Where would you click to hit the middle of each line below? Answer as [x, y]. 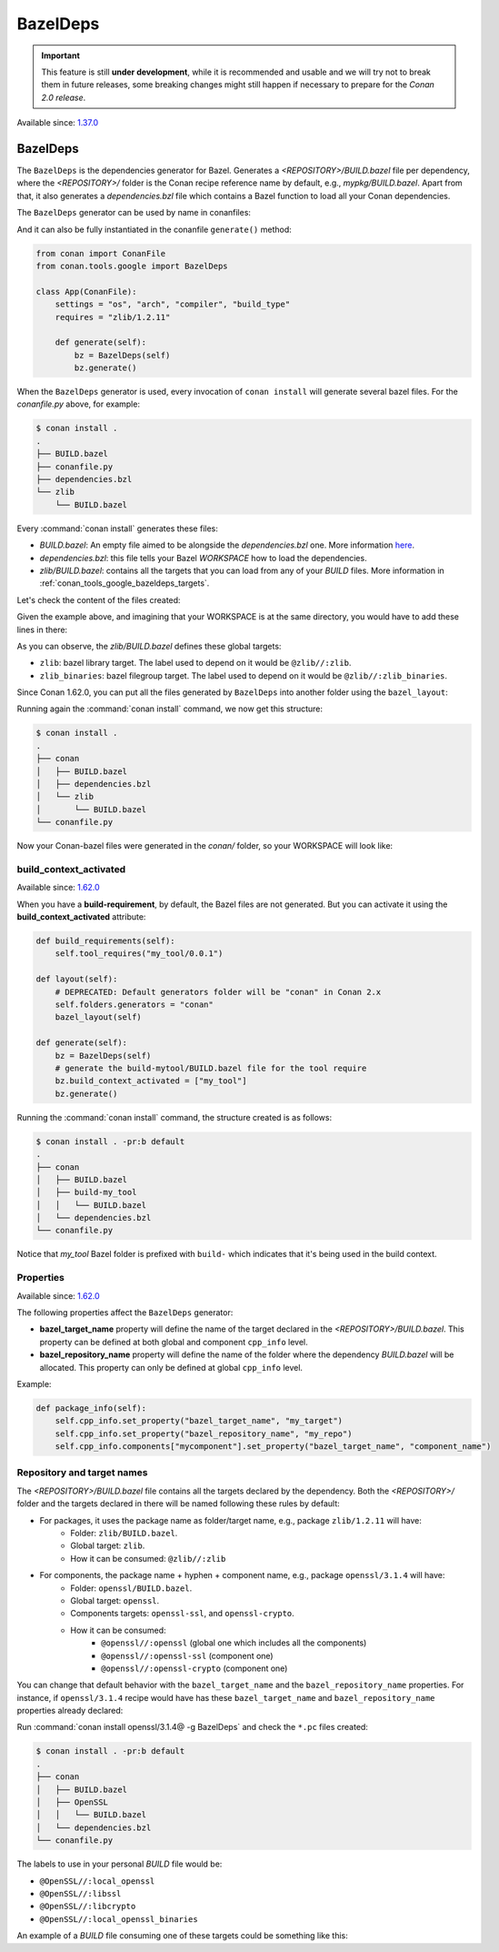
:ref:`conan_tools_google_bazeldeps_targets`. [125, 583]
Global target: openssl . [115, 1600]
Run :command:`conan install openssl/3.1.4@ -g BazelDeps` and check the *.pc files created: [192, 1727]
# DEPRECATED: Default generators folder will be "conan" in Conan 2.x [218, 992]
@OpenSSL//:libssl [80, 1893]
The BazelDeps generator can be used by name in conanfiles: [134, 213]
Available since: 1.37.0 [58, 123]
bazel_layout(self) [99, 1017]
